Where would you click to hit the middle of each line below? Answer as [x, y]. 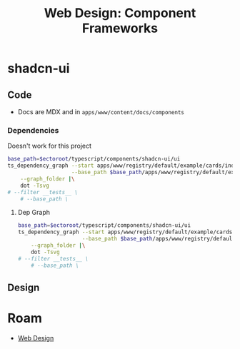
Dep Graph [34, 213]
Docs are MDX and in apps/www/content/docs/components [101, 112]
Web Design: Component [120, 13]
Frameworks [120, 28]
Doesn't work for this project [49, 146]
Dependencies [33, 130]
